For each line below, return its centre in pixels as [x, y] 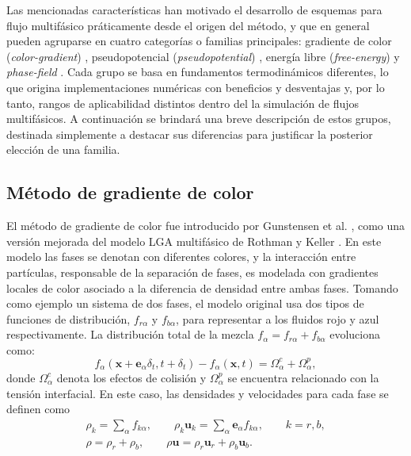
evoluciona [355, 334]
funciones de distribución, [68, 318]
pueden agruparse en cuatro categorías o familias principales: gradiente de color [199, 41]
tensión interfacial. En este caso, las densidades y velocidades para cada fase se [198, 393]
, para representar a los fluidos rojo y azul [278, 318]
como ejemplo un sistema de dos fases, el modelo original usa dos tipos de [185, 303]
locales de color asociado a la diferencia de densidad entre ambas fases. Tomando [202, 287]
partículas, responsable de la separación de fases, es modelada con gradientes [192, 272]
